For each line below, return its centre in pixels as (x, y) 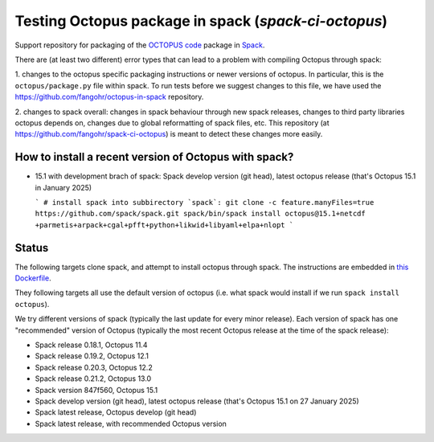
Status (32, 248)
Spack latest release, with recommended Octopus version (131, 424)
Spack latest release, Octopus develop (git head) (116, 412)
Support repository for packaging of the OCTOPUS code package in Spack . (140, 45)
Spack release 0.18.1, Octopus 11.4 (91, 345)
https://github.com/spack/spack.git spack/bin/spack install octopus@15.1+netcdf (200, 214)
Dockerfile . (33, 278)
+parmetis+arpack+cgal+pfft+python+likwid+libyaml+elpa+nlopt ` (164, 225)
